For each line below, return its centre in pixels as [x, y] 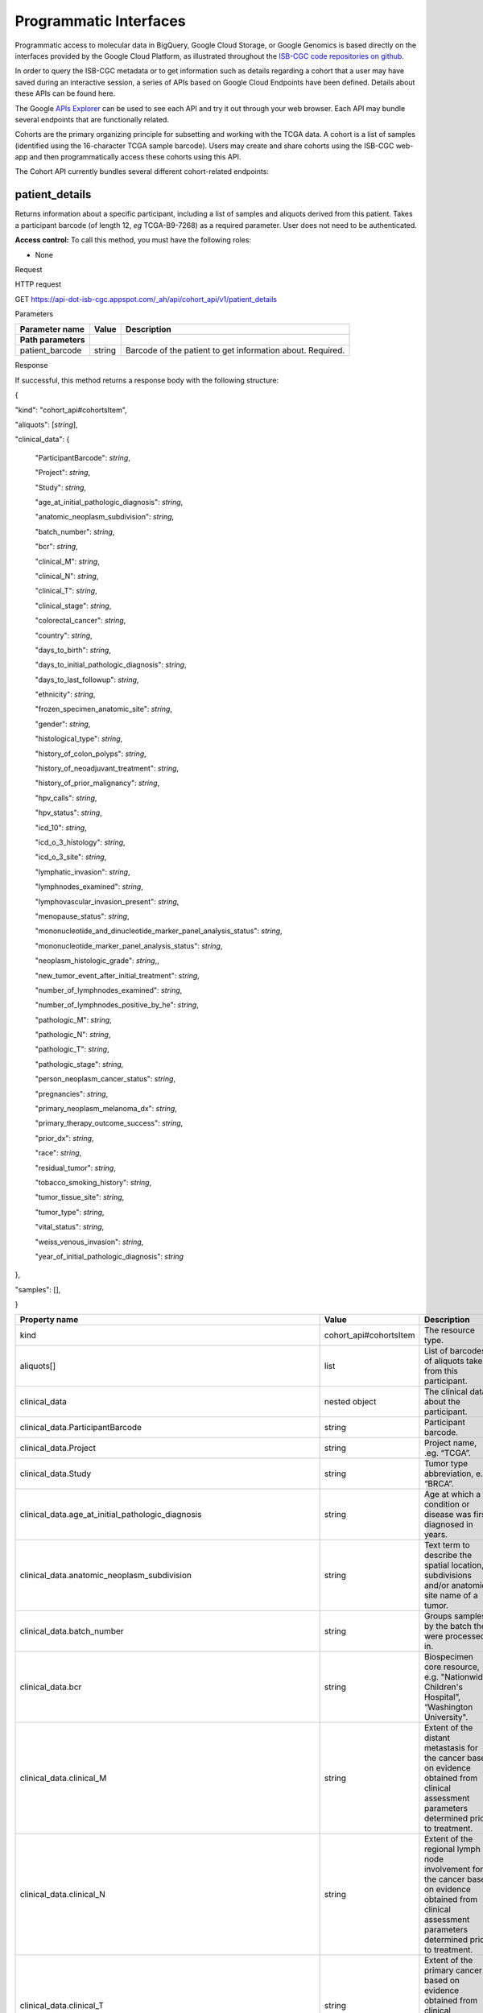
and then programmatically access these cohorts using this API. [135, 157]
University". [446, 1717]
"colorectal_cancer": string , [80, 621]
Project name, [450, 1443]
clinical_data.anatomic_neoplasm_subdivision [106, 1576]
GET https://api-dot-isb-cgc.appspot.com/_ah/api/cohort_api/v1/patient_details [146, 299]
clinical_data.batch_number [72, 1631]
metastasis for [451, 1748]
